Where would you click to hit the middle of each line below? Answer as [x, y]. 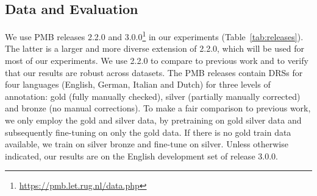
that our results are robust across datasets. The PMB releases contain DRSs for [154, 72]
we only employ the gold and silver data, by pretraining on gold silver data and [153, 120]
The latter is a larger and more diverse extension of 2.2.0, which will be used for [155, 48]
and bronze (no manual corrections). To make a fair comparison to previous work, [158, 108]
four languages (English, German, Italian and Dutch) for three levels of [138, 84]
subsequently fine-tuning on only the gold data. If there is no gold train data [148, 132]
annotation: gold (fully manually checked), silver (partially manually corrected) [153, 96]
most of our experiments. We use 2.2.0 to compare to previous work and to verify [157, 61]
